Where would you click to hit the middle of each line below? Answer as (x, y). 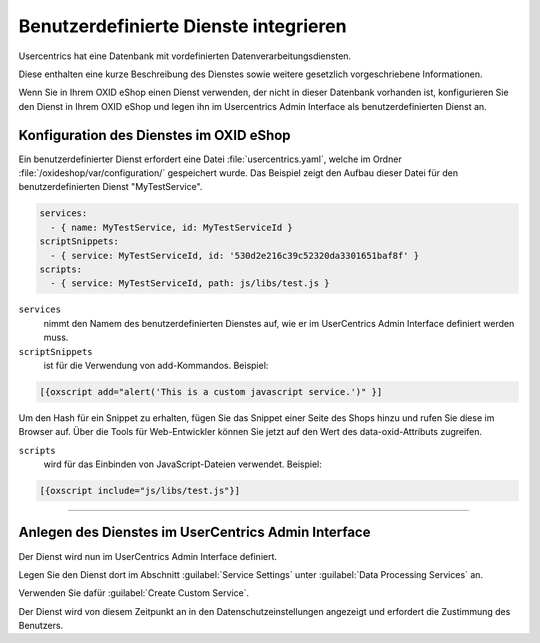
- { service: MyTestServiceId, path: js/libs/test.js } (190, 283)
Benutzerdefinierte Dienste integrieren (182, 26)
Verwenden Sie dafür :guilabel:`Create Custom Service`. (134, 593)
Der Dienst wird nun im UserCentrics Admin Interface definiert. (148, 556)
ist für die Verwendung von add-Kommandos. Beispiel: (156, 365)
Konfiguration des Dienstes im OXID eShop (154, 135)
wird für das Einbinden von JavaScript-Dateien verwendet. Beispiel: (182, 464)
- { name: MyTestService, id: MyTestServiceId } (172, 227)
